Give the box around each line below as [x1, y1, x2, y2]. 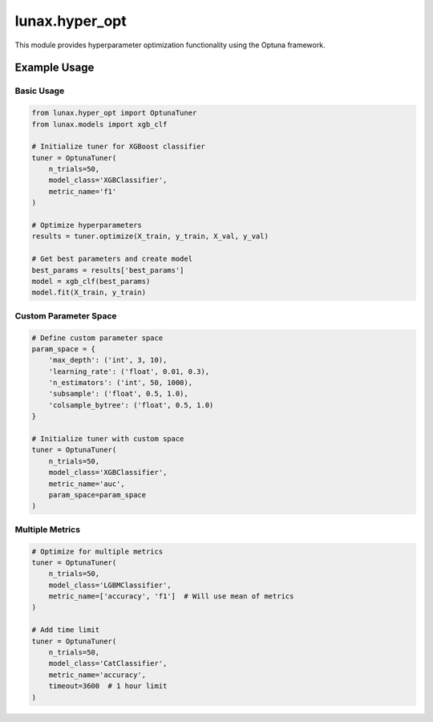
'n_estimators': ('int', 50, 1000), [48, 378, 192, 387]
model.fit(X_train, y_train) [31, 288, 147, 297]
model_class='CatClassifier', [48, 659, 168, 668]
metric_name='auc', [48, 479, 126, 489]
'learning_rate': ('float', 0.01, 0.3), [48, 367, 210, 376]
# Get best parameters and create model [31, 254, 192, 264]
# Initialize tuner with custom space [31, 434, 184, 444]
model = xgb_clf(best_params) [31, 277, 151, 286]
